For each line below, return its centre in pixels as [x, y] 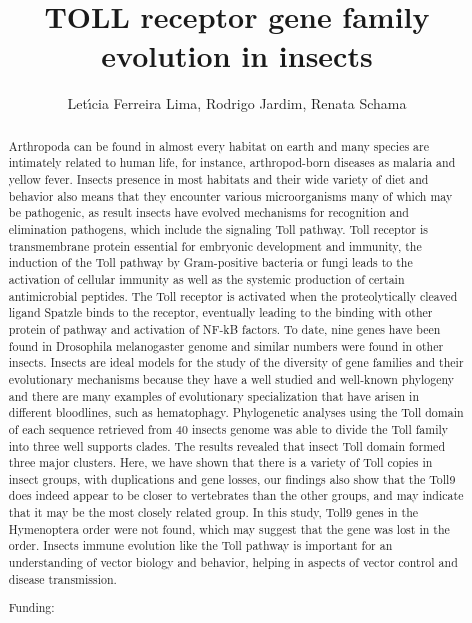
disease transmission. [62, 578]
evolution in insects [237, 55]
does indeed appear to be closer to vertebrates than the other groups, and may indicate [236, 495]
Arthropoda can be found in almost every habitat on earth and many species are [218, 145]
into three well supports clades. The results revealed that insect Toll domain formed [226, 445]
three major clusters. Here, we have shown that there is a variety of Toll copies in [220, 462]
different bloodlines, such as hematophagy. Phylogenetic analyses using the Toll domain [236, 412]
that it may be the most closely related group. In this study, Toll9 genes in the [213, 512]
